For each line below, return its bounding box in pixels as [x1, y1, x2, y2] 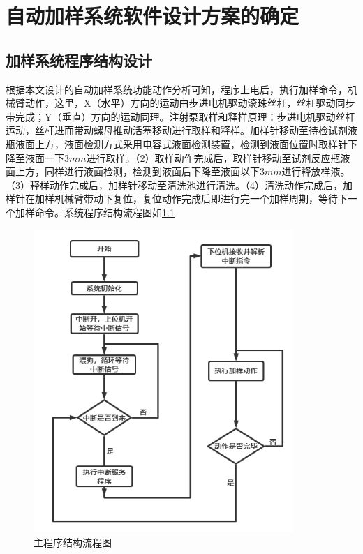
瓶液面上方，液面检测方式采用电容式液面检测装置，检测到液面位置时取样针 [6, 136, 348, 151]
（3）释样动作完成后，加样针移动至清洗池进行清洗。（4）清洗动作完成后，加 [6, 177, 353, 192]
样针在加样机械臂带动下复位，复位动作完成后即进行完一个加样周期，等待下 [6, 191, 348, 206]
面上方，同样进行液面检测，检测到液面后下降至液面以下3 [6, 164, 265, 179]
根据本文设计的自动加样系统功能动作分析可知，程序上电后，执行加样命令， [6, 82, 348, 96]
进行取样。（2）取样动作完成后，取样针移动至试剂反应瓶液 [86, 150, 350, 165]
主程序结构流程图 [34, 534, 112, 549]
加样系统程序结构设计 [6, 49, 152, 70]
